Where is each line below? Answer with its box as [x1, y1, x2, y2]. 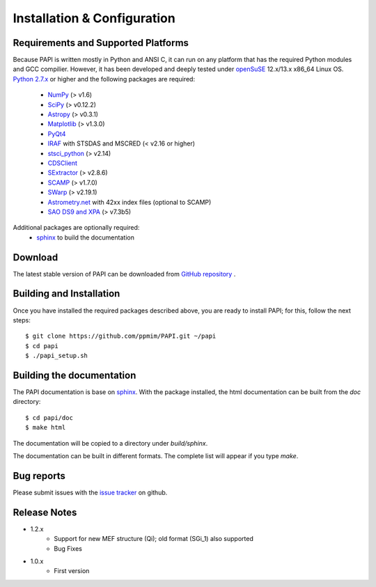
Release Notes [13, 506, 77, 518]
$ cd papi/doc [25, 414, 73, 421]
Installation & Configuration [13, 10, 175, 26]
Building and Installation [13, 288, 120, 299]
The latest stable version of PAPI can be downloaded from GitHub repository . [13, 269, 236, 278]
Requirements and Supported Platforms [13, 37, 189, 49]
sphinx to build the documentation [36, 233, 135, 242]
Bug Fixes [54, 544, 83, 553]
